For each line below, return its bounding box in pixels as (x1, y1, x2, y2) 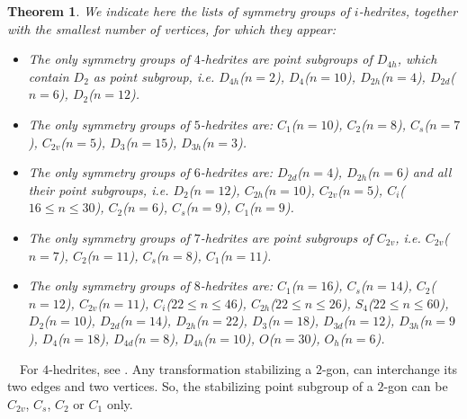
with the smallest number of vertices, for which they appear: (7, 19, 337, 38)
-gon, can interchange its (321, 359, 458, 378)
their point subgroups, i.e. (28, 180, 169, 199)
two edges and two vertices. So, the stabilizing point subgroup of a (7, 377, 373, 396)
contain (28, 67, 69, 85)
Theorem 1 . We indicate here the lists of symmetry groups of (7, 2, 350, 20)
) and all (402, 163, 452, 182)
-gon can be (383, 377, 448, 396)
